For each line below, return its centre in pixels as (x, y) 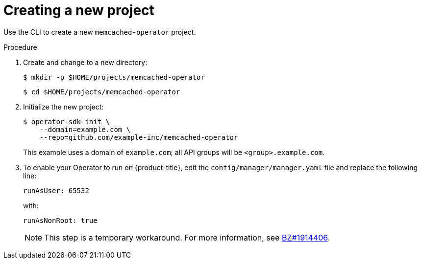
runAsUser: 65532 (56, 190)
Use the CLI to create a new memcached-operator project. (100, 32)
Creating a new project (79, 10)
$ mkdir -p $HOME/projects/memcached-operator (114, 77)
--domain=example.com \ (85, 129)
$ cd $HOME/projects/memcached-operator (102, 92)
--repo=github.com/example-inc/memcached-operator (139, 137)
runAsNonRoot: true (60, 220)
